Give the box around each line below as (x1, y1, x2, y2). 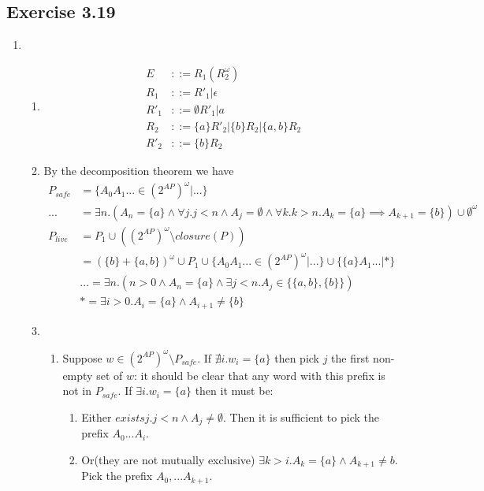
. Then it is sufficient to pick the (222, 408, 379, 425)
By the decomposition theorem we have (43, 162, 234, 178)
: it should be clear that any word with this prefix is (133, 366, 385, 383)
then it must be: (195, 382, 274, 399)
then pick (274, 349, 320, 366)
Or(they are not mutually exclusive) (81, 452, 255, 468)
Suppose (62, 349, 102, 366)
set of (96, 366, 123, 383)
